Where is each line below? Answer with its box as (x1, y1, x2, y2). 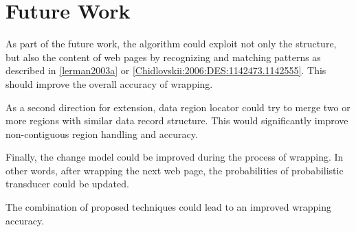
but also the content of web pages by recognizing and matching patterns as (5, 49, 321, 64)
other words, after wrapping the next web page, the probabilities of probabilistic (5, 163, 344, 177)
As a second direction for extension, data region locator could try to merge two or (5, 100, 351, 114)
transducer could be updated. (5, 176, 129, 191)
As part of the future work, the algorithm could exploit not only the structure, (5, 36, 337, 51)
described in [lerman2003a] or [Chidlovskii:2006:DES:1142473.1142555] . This (5, 63, 326, 78)
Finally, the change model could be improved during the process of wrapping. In (5, 150, 344, 164)
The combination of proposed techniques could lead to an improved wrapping (5, 200, 331, 214)
